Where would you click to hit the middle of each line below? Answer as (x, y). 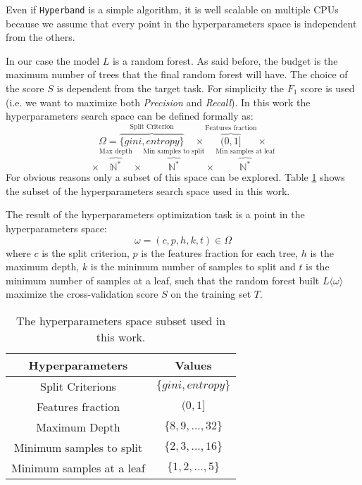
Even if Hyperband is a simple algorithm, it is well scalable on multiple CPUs (172, 9)
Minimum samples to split (78, 447)
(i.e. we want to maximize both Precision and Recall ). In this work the (158, 102)
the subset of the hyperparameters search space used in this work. (148, 190)
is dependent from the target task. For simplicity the (170, 88)
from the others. (40, 37)
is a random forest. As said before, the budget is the (225, 60)
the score (25, 88)
